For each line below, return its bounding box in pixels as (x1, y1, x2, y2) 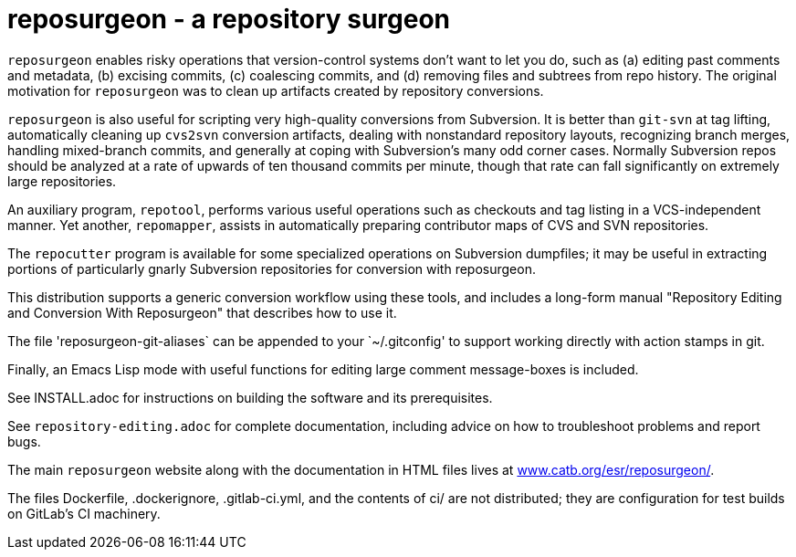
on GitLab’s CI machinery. (7, 505, 161, 521)
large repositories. (7, 173, 117, 189)
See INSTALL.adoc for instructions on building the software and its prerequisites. (7, 389, 493, 405)
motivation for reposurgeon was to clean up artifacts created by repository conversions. (7, 82, 544, 99)
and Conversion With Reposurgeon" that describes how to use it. (7, 304, 397, 321)
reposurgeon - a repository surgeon (7, 4, 451, 35)
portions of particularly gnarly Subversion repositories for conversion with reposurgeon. (7, 260, 536, 277)
